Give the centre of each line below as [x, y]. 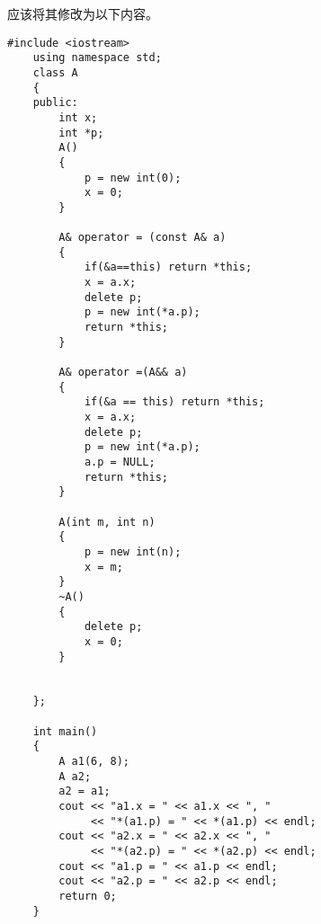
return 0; [88, 896]
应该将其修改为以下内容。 [83, 13]
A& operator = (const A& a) [143, 238]
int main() [65, 731]
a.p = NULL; [120, 462]
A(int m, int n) [107, 522]
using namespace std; [97, 58]
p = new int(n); [133, 551]
